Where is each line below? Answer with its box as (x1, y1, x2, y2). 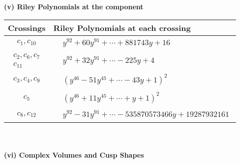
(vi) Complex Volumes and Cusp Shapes (4, 149, 144, 160)
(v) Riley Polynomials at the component (4, 1, 144, 11)
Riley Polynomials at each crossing (53, 22, 191, 33)
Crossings (8, 22, 46, 33)
